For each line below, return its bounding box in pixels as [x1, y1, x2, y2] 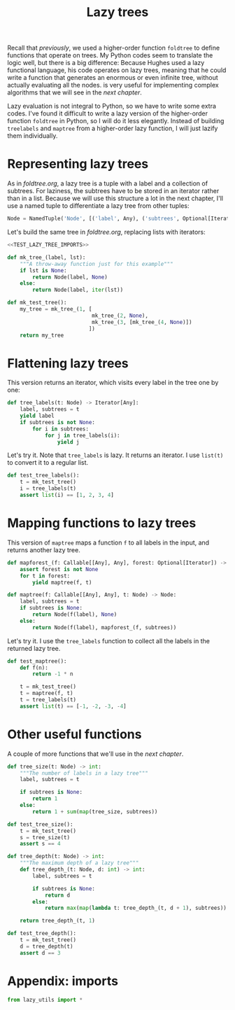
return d [44, 892, 71, 899]
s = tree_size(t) [20, 834, 71, 841]
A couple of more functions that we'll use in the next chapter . [7, 750, 184, 758]
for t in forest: [20, 572, 71, 580]
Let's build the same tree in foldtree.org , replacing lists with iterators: [7, 228, 206, 236]
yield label [20, 412, 55, 420]
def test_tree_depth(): [7, 930, 77, 937]
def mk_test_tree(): [7, 299, 68, 307]
